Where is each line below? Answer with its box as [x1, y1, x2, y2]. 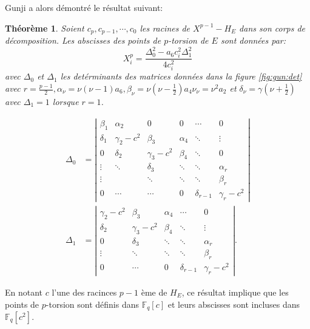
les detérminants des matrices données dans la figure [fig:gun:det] [60, 70, 302, 83]
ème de [141, 285, 167, 298]
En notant [5, 285, 43, 298]
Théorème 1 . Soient [5, 21, 84, 34]
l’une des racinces [52, 285, 117, 298]
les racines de [140, 21, 190, 34]
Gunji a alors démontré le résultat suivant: [5, 1, 163, 13]
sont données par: [220, 34, 286, 47]
